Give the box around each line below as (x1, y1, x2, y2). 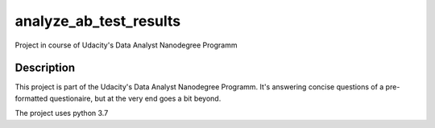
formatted (14, 93, 48, 103)
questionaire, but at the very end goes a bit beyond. (49, 93, 222, 103)
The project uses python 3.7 (14, 109, 109, 118)
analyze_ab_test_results (14, 12, 181, 30)
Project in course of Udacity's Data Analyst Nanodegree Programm (14, 40, 238, 50)
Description (14, 61, 76, 75)
